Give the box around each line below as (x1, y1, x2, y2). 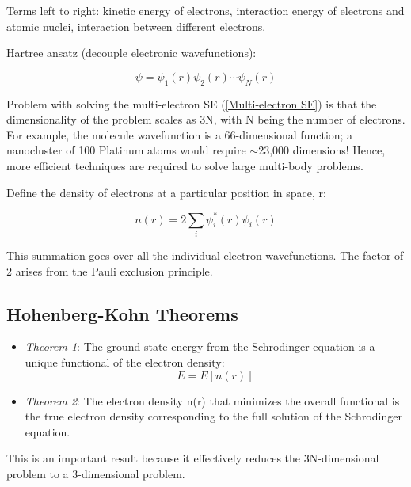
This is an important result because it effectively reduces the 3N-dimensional (6, 450, 379, 466)
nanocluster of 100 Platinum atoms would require (6, 142, 246, 158)
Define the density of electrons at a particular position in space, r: (6, 184, 326, 200)
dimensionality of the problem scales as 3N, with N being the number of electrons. (6, 111, 405, 127)
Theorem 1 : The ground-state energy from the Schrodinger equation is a (25, 338, 375, 355)
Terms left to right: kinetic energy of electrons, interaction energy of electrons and (6, 2, 405, 18)
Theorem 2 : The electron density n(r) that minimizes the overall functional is (25, 392, 400, 409)
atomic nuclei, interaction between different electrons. (6, 17, 266, 34)
